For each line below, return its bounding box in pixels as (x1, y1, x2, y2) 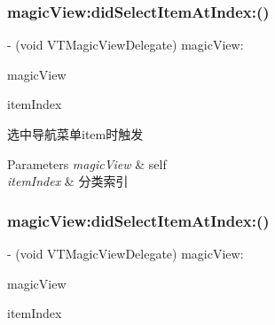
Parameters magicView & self (7, 154, 167, 173)
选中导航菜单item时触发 (7, 125, 144, 143)
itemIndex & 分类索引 (7, 172, 129, 190)
